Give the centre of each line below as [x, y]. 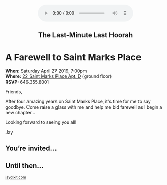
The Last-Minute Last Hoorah [86, 35]
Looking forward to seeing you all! [41, 122]
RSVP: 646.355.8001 [27, 82]
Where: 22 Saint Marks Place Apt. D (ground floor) [59, 76]
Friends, [14, 92]
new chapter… [20, 113]
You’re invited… [31, 148]
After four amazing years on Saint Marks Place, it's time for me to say [78, 102]
